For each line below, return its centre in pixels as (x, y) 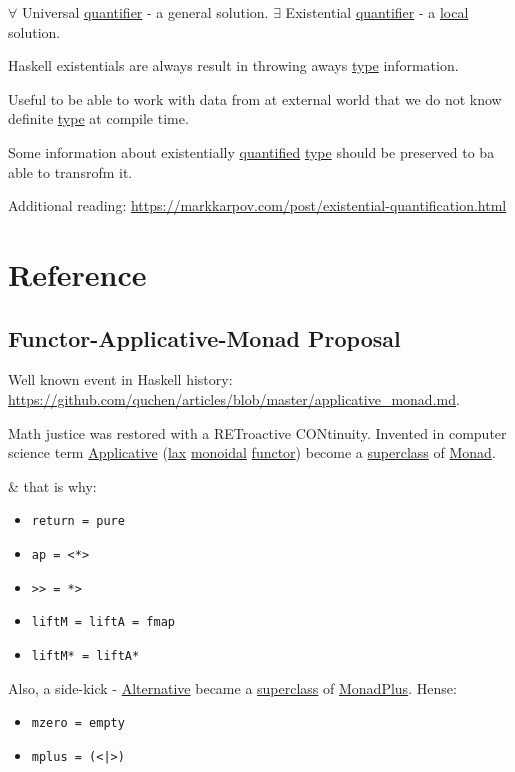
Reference (77, 273)
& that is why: (52, 485)
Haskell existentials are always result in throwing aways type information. (233, 65)
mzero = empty (78, 723)
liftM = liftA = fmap (103, 622)
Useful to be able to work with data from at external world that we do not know (255, 98)
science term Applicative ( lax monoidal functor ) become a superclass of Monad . (252, 452)
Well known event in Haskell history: (120, 379)
